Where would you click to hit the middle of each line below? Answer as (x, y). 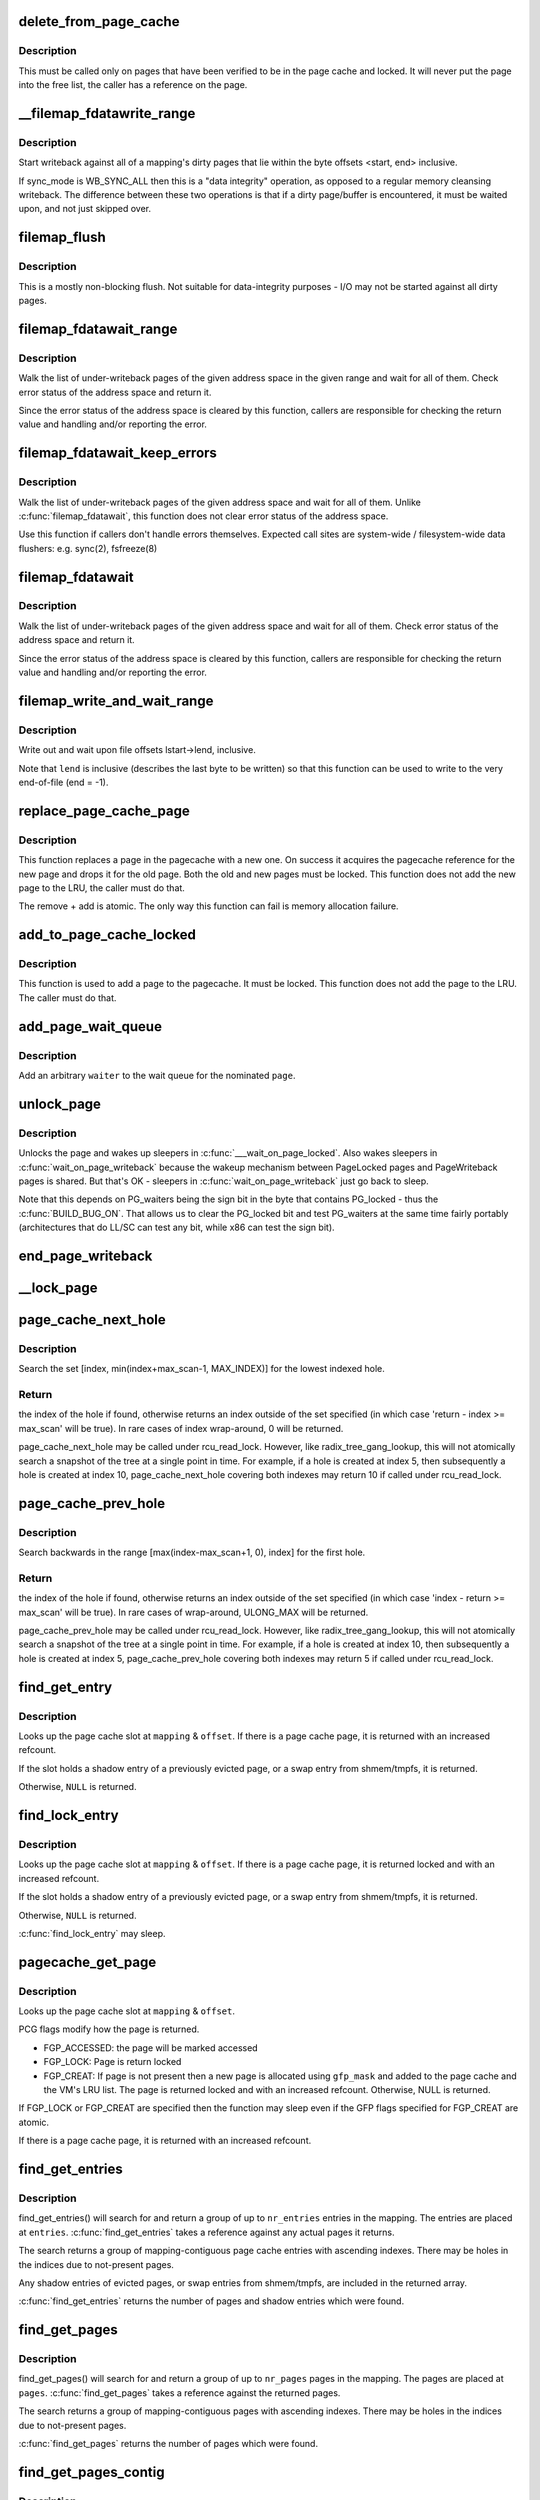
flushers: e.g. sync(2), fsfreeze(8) (88, 548)
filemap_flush (62, 237)
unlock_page (60, 1103)
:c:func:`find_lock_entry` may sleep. (92, 1933)
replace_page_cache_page (104, 810)
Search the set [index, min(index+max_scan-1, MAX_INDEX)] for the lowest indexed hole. (201, 1369)
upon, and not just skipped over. (85, 209)
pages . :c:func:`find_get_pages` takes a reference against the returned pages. (179, 2392)
